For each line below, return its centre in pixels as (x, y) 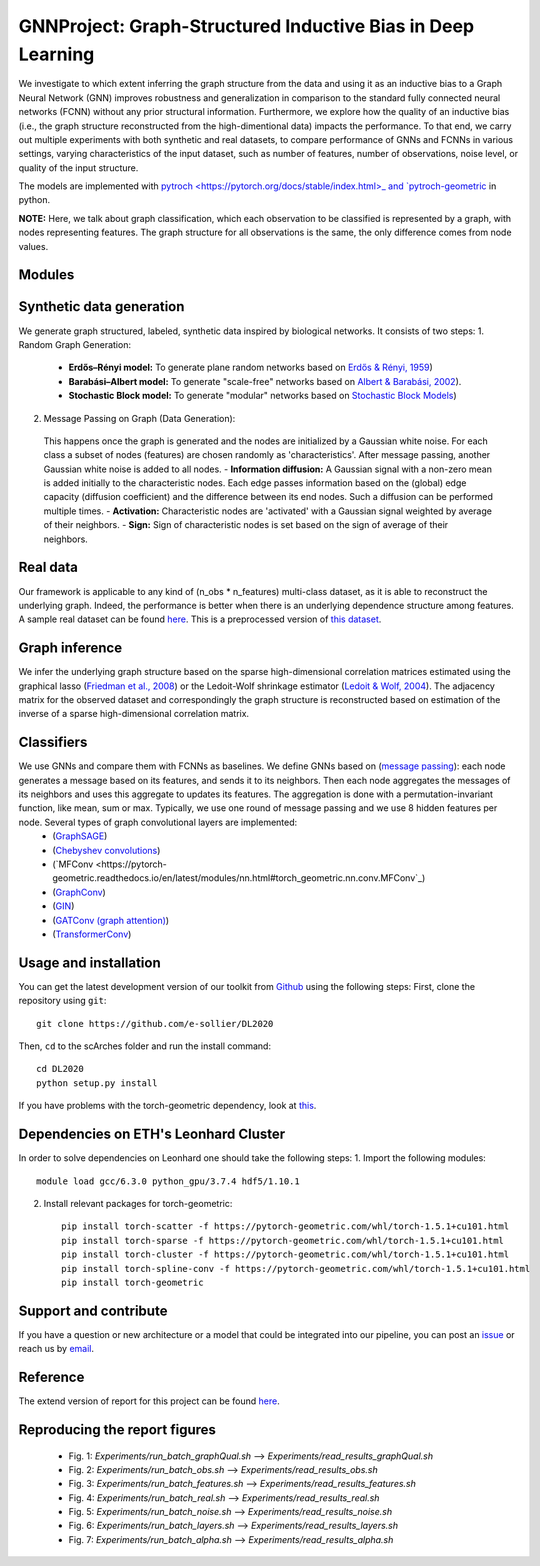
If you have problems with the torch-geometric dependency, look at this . (167, 1106)
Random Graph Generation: (75, 344)
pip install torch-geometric (132, 1282)
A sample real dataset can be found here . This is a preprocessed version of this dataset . (200, 619)
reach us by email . (56, 1349)
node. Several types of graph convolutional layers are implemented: (158, 822)
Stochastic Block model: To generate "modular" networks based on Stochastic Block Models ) (262, 396)
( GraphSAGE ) (80, 836)
